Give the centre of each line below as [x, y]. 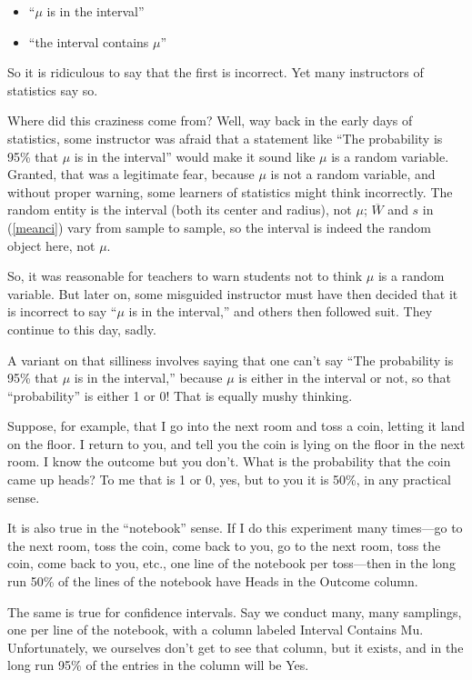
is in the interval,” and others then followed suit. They [281, 311]
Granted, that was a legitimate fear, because [131, 174]
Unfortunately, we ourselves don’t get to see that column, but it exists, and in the [236, 647]
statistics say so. [53, 90]
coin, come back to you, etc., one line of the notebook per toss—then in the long [231, 563]
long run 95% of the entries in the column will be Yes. [158, 665]
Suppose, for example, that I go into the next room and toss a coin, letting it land [236, 426]
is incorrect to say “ [62, 311]
